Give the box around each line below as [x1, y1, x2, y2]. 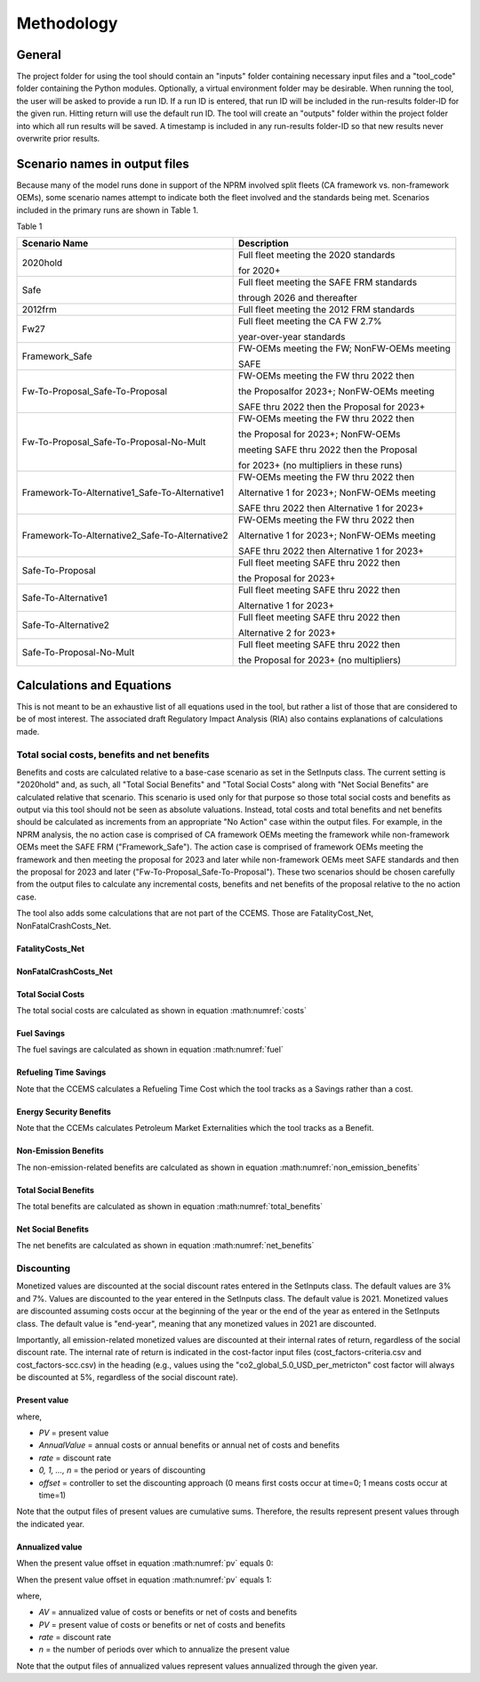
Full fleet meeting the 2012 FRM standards [237, 304, 415, 316]
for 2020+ [237, 264, 281, 277]
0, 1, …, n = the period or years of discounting [38, 1465, 206, 1475]
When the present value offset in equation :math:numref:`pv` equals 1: [16, 1574, 272, 1585]
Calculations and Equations [16, 678, 172, 693]
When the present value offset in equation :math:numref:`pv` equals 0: [16, 1558, 274, 1569]
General [16, 47, 62, 62]
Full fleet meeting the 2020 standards [237, 249, 396, 262]
